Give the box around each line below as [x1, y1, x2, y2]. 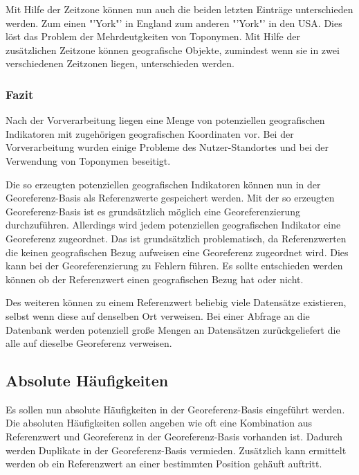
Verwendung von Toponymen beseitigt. [6, 153, 171, 168]
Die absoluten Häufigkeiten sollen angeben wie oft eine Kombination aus [6, 415, 312, 430]
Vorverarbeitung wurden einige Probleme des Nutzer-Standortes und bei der [6, 140, 329, 154]
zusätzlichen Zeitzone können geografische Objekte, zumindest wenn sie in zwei [6, 42, 340, 57]
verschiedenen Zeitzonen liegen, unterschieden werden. [6, 56, 234, 71]
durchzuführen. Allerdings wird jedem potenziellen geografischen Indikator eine [6, 217, 341, 232]
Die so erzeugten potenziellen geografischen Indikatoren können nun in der [6, 177, 321, 191]
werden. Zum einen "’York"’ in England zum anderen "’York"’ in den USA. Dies [6, 15, 342, 30]
